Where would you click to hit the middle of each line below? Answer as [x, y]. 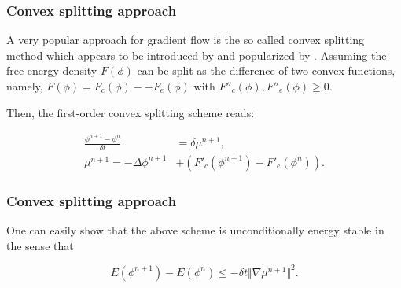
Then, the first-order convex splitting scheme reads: [131, 112]
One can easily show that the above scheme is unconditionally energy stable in [195, 230]
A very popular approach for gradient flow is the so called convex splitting [186, 40]
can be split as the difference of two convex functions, [266, 70]
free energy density [52, 70]
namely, [25, 86]
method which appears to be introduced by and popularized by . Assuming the [197, 55]
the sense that [40, 245]
